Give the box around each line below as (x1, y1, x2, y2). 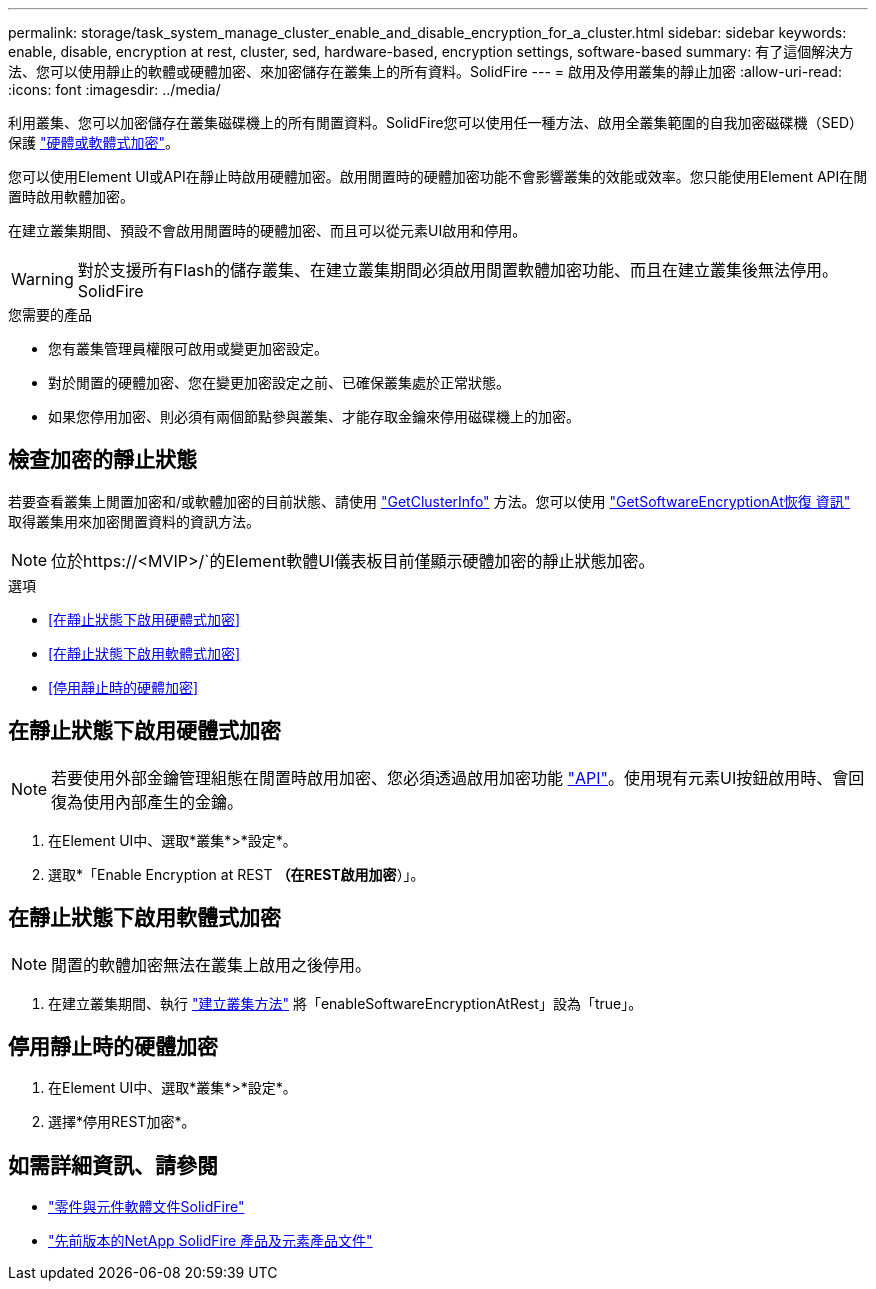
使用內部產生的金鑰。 (83, 791, 244, 812)
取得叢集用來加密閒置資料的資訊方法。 (8, 512, 260, 530)
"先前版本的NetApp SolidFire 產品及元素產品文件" (48, 1232, 373, 1250)
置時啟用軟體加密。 (8, 188, 134, 205)
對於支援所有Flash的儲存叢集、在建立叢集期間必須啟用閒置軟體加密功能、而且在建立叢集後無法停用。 (77, 260, 839, 280)
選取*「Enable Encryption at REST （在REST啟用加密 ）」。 (48, 865, 425, 883)
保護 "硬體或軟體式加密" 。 (8, 134, 179, 151)
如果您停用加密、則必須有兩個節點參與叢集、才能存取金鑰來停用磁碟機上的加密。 (48, 408, 580, 425)
